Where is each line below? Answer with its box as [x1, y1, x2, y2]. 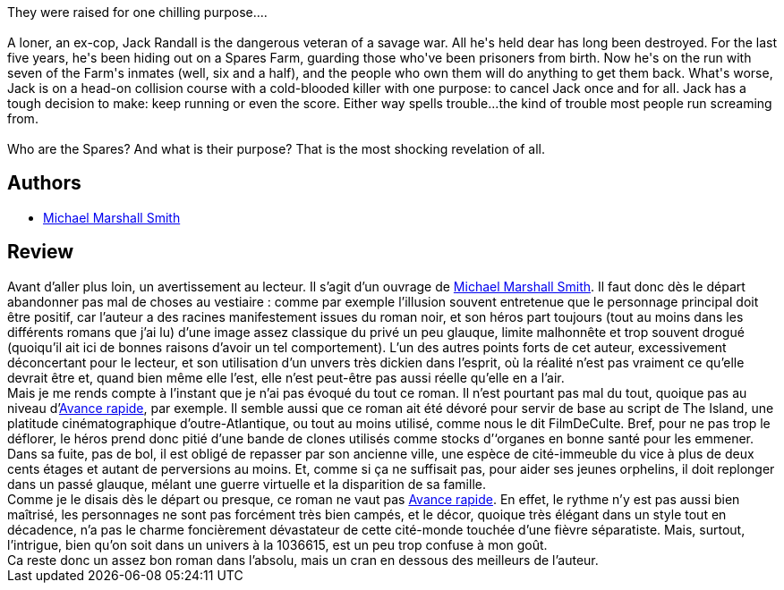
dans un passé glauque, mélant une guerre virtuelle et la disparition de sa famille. [7, 476, 486, 492]
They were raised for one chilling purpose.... [7, 4, 268, 20]
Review [7, 240, 74, 264]
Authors [7, 172, 81, 195]
